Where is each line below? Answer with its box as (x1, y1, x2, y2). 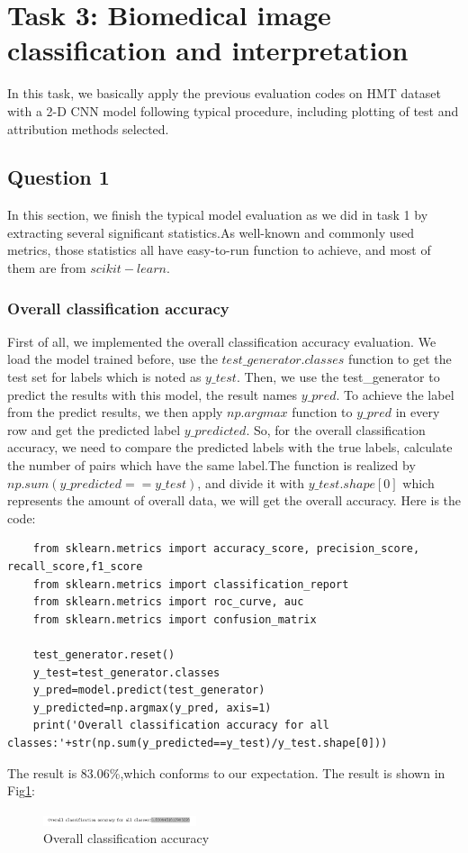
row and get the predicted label (7, 420, 181, 439)
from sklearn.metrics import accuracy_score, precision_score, (32, 542, 420, 556)
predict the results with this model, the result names (7, 385, 298, 404)
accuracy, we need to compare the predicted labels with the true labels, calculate (7, 438, 453, 457)
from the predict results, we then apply (7, 403, 223, 422)
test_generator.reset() (32, 648, 175, 661)
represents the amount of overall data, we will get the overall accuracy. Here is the (7, 491, 462, 510)
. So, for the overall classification (246, 420, 426, 439)
